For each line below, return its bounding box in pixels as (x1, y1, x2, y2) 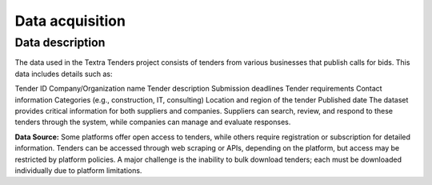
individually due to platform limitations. (14, 165, 142, 175)
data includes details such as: (14, 69, 113, 78)
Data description (14, 35, 106, 50)
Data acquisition (14, 12, 126, 30)
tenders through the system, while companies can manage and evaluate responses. (14, 117, 291, 127)
